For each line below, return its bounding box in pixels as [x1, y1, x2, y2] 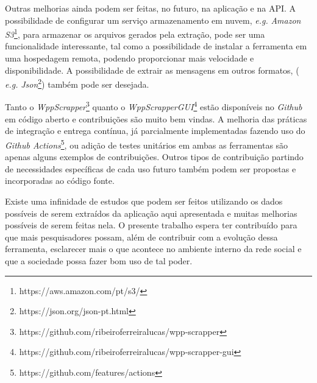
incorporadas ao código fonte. [5, 174, 115, 187]
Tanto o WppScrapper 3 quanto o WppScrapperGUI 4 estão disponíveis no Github [5, 99, 302, 113]
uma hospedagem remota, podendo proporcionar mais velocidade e [5, 52, 254, 65]
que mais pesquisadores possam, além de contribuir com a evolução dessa [5, 230, 278, 243]
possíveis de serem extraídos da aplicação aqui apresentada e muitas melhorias [5, 206, 297, 219]
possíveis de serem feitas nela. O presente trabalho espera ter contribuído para [5, 219, 297, 231]
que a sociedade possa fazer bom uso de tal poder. [5, 254, 193, 267]
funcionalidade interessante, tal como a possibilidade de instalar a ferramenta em [5, 40, 307, 52]
